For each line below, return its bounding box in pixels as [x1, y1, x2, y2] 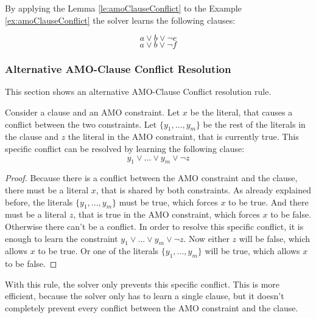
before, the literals [5, 195, 73, 208]
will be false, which [239, 232, 311, 244]
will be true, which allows [205, 244, 300, 257]
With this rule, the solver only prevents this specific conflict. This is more [5, 277, 280, 290]
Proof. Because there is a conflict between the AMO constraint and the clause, [5, 171, 298, 184]
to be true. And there [228, 195, 309, 208]
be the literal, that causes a [190, 106, 293, 118]
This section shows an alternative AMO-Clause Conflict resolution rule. [5, 85, 272, 98]
